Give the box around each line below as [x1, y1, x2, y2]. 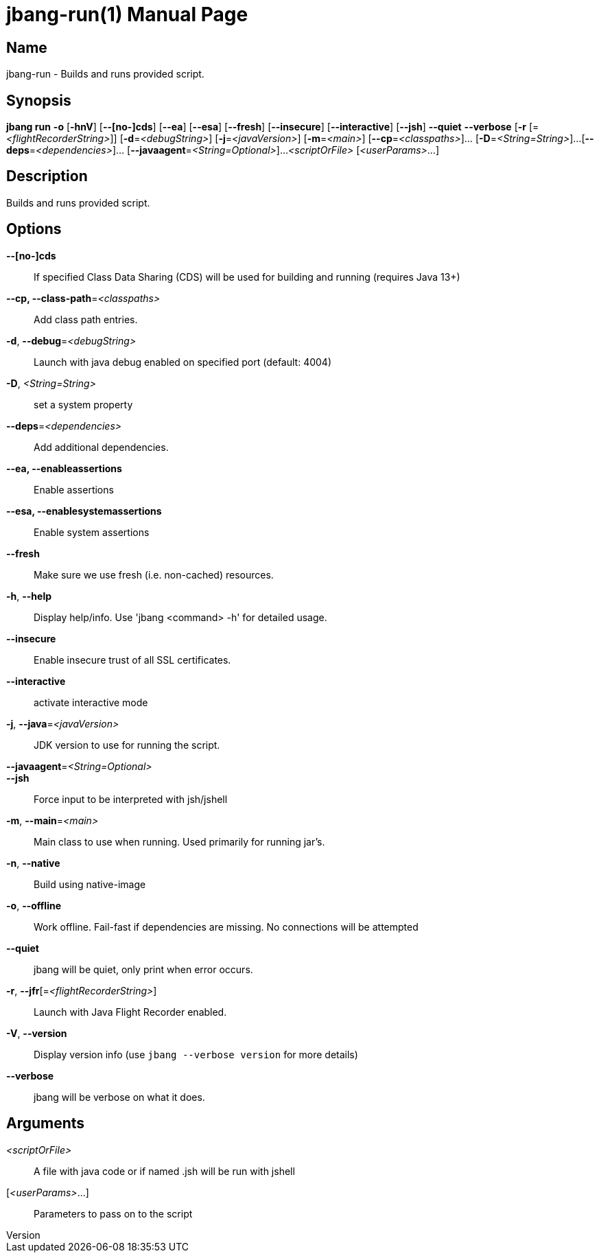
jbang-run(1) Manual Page [6, 3, 248, 26]
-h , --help [6, 590, 52, 602]
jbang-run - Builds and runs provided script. [6, 68, 204, 80]
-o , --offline [6, 899, 62, 911]
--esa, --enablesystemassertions [6, 504, 162, 517]
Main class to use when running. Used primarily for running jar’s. [34, 835, 325, 848]
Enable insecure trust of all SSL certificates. [34, 653, 231, 666]
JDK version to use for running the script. [34, 738, 220, 751]
